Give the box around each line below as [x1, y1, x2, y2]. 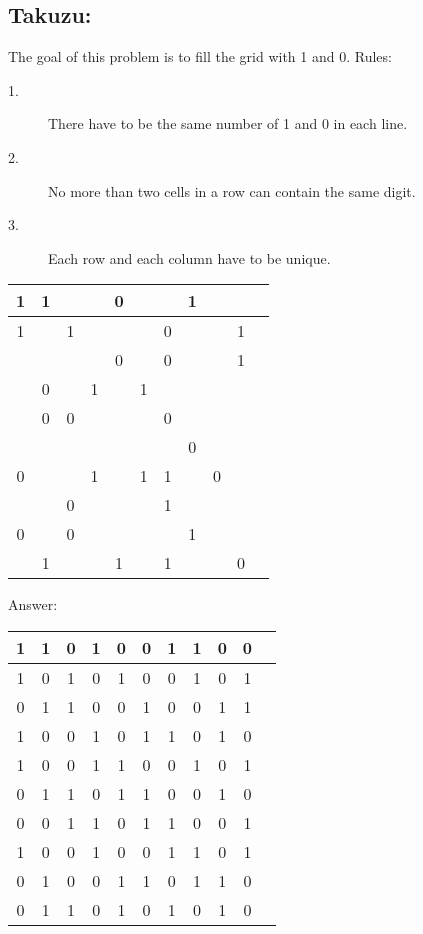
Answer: [8, 594, 58, 615]
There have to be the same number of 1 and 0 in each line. [48, 113, 408, 134]
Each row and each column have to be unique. [48, 247, 331, 268]
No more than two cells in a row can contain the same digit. [48, 180, 416, 201]
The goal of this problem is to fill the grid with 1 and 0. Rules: [8, 46, 392, 67]
